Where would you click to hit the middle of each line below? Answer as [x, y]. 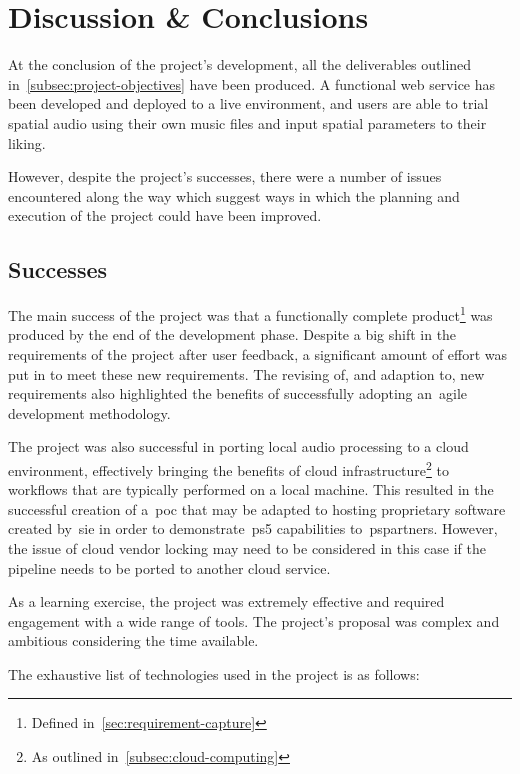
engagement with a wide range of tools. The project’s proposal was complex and [254, 620]
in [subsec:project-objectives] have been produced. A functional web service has [252, 83]
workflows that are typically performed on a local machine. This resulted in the [251, 489]
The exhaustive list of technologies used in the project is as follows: [214, 673]
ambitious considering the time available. [133, 640]
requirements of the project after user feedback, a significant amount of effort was [258, 353]
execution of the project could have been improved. [165, 215]
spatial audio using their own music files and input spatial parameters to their [247, 122]
